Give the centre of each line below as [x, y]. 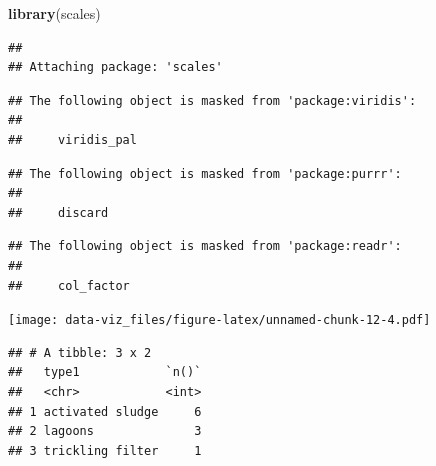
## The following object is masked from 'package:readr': [205, 246]
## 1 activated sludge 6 [105, 411]
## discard [58, 212]
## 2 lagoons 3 [105, 431]
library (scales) [54, 13]
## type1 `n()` [105, 372]
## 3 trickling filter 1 [105, 450]
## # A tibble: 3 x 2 [80, 352]
